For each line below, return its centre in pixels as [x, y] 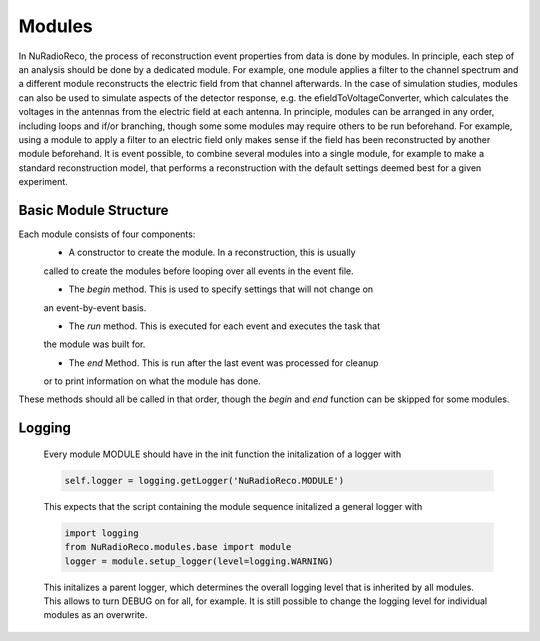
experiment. [43, 182]
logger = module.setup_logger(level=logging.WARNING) [199, 561]
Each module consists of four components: [107, 234]
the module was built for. [94, 344]
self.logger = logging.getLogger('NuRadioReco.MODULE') [204, 480]
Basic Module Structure [93, 210]
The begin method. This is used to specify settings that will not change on [221, 289]
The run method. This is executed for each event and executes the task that [224, 326]
